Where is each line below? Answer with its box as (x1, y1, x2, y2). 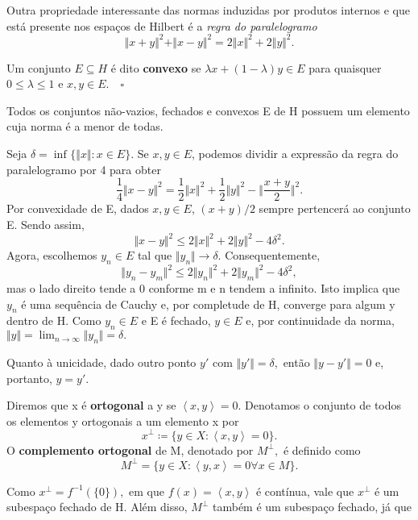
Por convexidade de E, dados (6, 200, 149, 217)
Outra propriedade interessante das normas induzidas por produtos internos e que (6, 2, 411, 18)
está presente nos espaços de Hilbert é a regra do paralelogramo (6, 17, 317, 34)
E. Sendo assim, (6, 215, 85, 232)
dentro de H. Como (6, 312, 101, 329)
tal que (137, 247, 172, 263)
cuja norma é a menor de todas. (6, 118, 163, 135)
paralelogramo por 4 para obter (6, 160, 161, 177)
